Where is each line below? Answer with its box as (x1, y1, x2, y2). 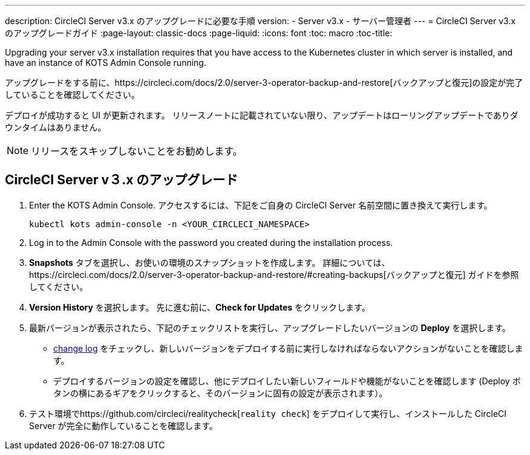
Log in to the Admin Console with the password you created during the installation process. (29, 237, 393, 248)
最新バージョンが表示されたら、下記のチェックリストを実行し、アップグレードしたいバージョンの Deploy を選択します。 (29, 322, 511, 333)
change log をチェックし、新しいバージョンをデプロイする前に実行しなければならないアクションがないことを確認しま (53, 343, 523, 353)
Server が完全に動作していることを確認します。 (29, 420, 218, 431)
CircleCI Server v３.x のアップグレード (5, 172, 238, 188)
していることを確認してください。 (5, 89, 140, 100)
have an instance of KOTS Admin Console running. (5, 57, 206, 68)
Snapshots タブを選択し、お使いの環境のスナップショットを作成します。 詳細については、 (29, 257, 390, 268)
